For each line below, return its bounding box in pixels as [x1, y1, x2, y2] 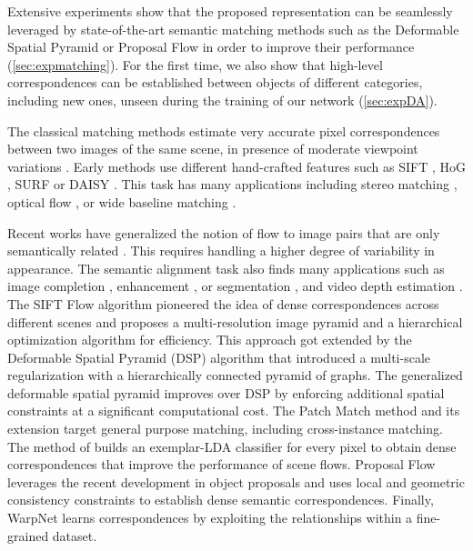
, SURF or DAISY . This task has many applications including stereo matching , [7, 175, 458, 194]
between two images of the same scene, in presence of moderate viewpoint [7, 139, 418, 158]
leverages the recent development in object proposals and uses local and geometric [7, 472, 465, 491]
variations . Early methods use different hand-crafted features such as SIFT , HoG [7, 156, 466, 175]
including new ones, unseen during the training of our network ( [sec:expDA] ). [7, 90, 438, 109]
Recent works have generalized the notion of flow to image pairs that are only [7, 223, 440, 242]
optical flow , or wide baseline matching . [7, 192, 236, 211]
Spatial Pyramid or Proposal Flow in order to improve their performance [7, 37, 415, 56]
